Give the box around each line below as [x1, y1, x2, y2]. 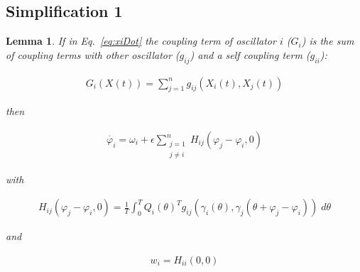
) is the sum [301, 33, 354, 48]
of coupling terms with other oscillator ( [6, 47, 180, 62]
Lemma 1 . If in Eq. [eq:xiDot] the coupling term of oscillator [6, 33, 276, 48]
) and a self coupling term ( [190, 47, 310, 62]
